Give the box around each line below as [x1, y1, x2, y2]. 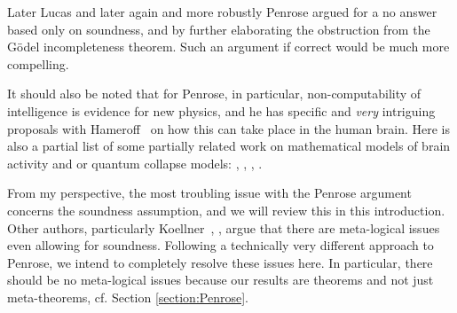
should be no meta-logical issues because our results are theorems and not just [7, 270, 434, 289]
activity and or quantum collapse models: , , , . [7, 153, 263, 172]
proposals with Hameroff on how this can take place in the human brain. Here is [7, 119, 451, 137]
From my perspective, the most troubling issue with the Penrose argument [7, 184, 412, 202]
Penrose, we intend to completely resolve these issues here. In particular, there [7, 253, 433, 271]
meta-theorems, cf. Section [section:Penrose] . [7, 287, 248, 306]
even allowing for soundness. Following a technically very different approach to [7, 236, 434, 254]
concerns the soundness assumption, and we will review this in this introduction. [7, 200, 445, 219]
